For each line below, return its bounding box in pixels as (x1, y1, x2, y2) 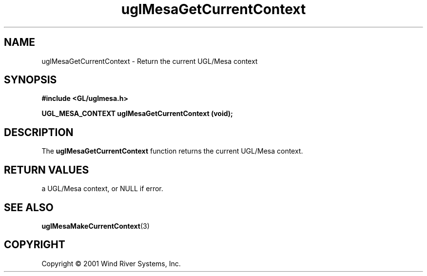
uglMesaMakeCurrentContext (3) (41, 221, 150, 230)
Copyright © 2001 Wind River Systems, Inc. (41, 259, 181, 268)
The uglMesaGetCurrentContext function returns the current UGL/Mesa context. (41, 147, 303, 156)
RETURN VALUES (4, 163, 89, 176)
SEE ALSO (4, 201, 54, 214)
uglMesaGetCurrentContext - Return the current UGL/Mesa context (41, 57, 258, 65)
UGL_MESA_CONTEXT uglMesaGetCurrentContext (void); (41, 109, 233, 118)
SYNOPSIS (4, 74, 57, 86)
